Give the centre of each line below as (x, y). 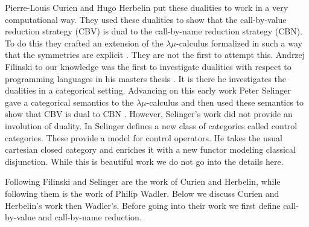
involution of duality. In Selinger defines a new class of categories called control (151, 125)
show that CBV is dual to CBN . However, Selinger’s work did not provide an (149, 114)
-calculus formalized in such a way (239, 43)
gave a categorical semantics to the (69, 102)
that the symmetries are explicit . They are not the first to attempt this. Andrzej (155, 55)
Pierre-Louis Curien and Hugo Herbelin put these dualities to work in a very (147, 7)
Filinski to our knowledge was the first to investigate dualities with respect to (148, 66)
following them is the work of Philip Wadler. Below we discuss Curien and (142, 193)
